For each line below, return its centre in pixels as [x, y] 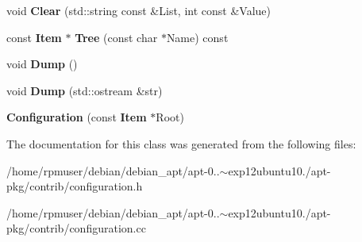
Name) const [197, 37]
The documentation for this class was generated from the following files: [181, 143]
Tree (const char [116, 37]
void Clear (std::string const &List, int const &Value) [139, 10]
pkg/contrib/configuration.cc [76, 228]
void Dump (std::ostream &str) [85, 90]
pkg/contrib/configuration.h [75, 186]
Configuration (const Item [77, 117]
